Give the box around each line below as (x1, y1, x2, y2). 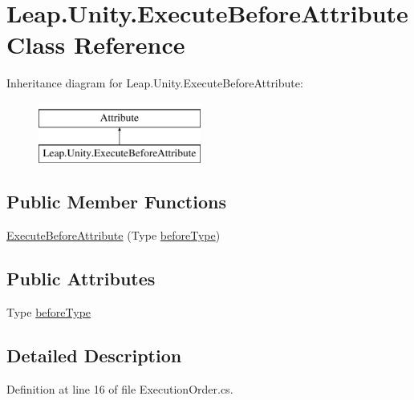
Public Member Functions (6, 189, 226, 214)
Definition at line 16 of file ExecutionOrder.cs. (6, 380, 233, 397)
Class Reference (6, 28, 185, 61)
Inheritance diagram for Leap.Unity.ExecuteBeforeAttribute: (6, 75, 303, 91)
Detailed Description (6, 343, 182, 368)
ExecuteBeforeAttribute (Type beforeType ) (6, 227, 221, 244)
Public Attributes (6, 266, 156, 291)
